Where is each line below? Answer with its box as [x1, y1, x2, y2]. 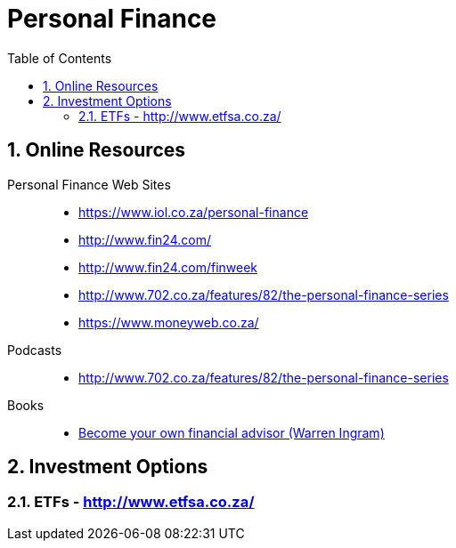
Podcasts [7, 342, 62, 358]
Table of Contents [7, 50, 112, 66]
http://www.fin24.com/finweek [78, 259, 258, 275]
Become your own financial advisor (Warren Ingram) [78, 424, 385, 440]
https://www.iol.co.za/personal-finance [78, 204, 309, 220]
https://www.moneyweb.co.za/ [78, 314, 259, 330]
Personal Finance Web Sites [7, 176, 171, 192]
